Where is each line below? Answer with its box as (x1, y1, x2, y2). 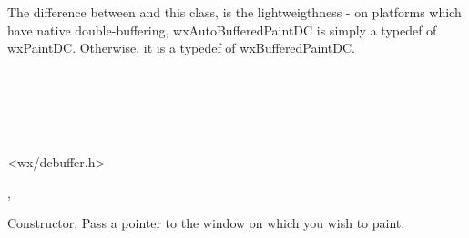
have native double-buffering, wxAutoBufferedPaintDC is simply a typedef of (7, 20, 437, 39)
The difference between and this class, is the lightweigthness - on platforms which (7, 3, 462, 21)
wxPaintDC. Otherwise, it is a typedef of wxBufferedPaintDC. (7, 38, 355, 57)
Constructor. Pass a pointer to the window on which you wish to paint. (7, 213, 405, 233)
